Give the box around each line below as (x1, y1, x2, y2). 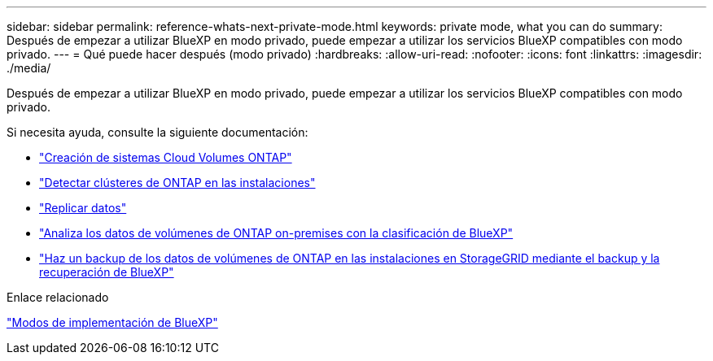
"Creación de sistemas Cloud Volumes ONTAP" (39, 150, 292, 164)
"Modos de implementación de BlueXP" (7, 315, 218, 329)
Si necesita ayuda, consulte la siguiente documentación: (7, 125, 308, 139)
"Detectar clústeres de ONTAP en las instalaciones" (39, 176, 316, 189)
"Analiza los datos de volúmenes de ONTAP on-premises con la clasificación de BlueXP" (39, 226, 514, 240)
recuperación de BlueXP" (39, 265, 174, 279)
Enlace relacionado (7, 290, 109, 304)
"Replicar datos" (39, 201, 127, 215)
